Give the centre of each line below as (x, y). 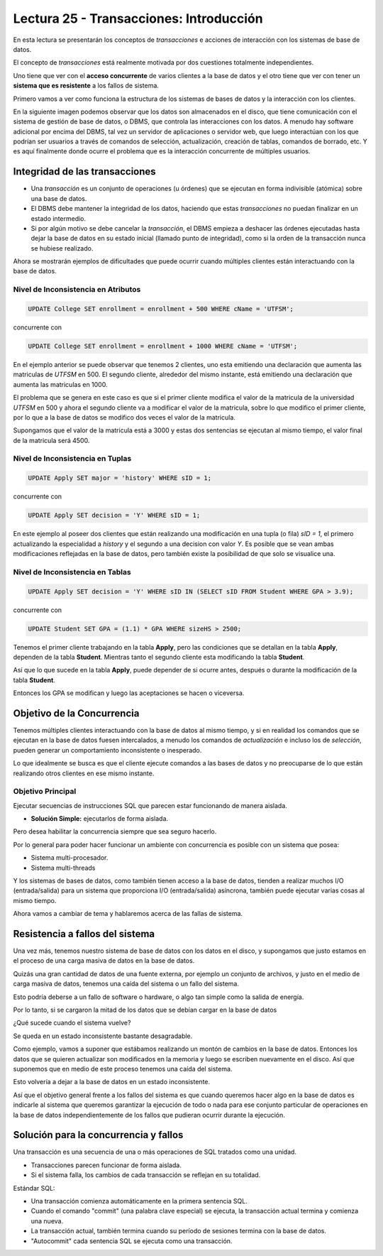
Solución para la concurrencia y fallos (98, 1135)
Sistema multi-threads (63, 868)
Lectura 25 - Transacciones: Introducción (138, 18)
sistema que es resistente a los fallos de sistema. (86, 86)
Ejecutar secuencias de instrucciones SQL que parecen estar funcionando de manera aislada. (150, 805)
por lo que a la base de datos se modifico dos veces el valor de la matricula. (124, 417)
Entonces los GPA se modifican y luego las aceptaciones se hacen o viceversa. (129, 693)
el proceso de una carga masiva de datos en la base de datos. (104, 961)
